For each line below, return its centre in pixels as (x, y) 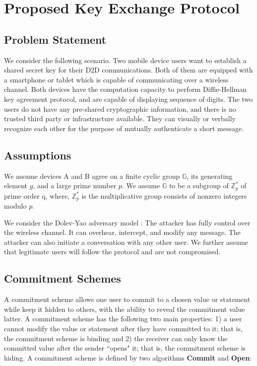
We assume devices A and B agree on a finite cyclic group (92, 176)
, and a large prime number (75, 185)
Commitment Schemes (63, 278)
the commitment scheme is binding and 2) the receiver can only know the (116, 338)
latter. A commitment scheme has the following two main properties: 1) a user (123, 319)
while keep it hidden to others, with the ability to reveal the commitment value (125, 309)
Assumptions (38, 155)
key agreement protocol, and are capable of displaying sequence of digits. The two (128, 99)
